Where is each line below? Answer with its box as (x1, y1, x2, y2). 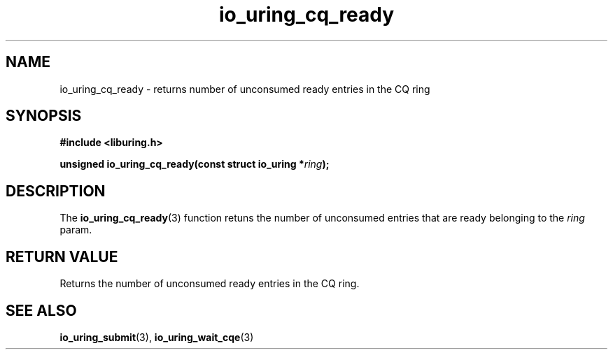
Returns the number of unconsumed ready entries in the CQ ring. (59, 277, 360, 290)
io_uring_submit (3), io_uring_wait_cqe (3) (59, 331, 254, 343)
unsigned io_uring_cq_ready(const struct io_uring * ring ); (59, 158, 330, 171)
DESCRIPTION (6, 182, 106, 200)
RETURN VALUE (6, 247, 118, 266)
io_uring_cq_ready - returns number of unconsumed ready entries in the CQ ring (59, 82, 430, 95)
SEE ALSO (6, 301, 77, 319)
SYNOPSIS (6, 107, 82, 125)
